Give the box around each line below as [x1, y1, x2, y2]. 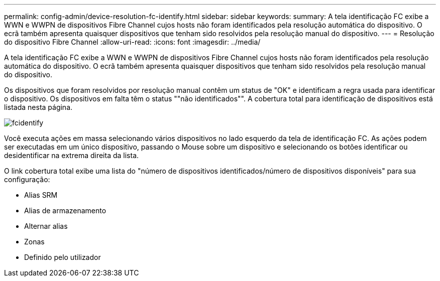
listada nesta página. [4, 103, 73, 111]
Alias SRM [24, 191, 58, 199]
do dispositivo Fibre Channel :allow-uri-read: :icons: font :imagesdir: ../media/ [4, 38, 261, 46]
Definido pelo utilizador [24, 253, 101, 261]
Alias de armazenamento [24, 206, 106, 215]
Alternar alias [24, 222, 68, 230]
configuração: [4, 175, 50, 184]
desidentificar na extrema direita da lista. [4, 151, 139, 160]
